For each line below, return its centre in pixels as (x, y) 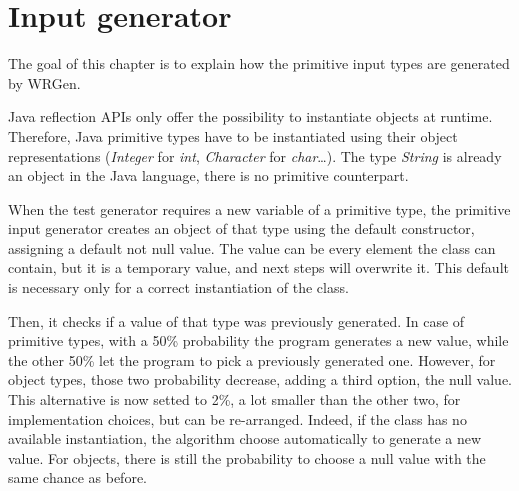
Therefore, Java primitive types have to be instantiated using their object (233, 135)
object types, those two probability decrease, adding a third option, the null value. (260, 379)
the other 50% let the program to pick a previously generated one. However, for (252, 359)
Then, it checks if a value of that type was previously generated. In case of (236, 320)
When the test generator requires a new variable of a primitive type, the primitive (259, 208)
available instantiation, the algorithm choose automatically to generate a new (245, 438)
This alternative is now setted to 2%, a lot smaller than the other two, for (234, 399)
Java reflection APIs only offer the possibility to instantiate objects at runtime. (250, 116)
